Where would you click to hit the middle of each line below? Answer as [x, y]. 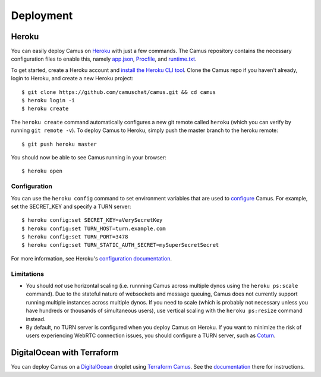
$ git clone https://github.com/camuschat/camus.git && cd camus [119, 92]
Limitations [28, 274]
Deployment [42, 15]
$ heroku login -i [48, 100]
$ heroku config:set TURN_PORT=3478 [75, 237]
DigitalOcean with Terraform [65, 353]
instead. [36, 319]
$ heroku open [42, 171]
